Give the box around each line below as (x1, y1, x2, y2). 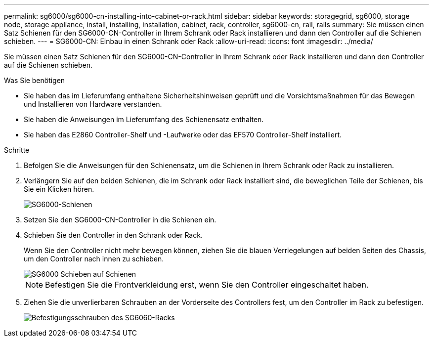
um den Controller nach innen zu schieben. (24, 255, 164, 263)
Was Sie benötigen (4, 76, 65, 85)
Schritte (4, 146, 30, 154)
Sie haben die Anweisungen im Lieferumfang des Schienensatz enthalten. (24, 115, 264, 124)
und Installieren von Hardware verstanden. (24, 100, 162, 108)
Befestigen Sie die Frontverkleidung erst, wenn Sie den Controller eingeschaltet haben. (45, 280, 369, 290)
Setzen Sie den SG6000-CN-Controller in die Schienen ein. (24, 215, 216, 224)
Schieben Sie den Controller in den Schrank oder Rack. (24, 231, 203, 239)
